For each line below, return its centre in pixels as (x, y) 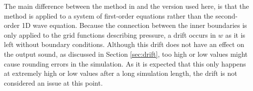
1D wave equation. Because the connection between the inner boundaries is (134, 25)
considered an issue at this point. (53, 82)
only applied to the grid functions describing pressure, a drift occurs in (110, 34)
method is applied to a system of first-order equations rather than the (109, 15)
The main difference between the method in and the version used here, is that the (126, 6)
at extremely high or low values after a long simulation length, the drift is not (121, 73)
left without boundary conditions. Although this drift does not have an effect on (124, 44)
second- (227, 15)
